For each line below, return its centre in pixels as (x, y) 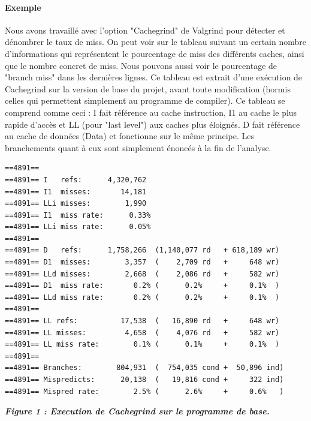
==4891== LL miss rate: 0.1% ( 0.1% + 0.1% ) (142, 345)
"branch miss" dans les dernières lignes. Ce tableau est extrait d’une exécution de (154, 77)
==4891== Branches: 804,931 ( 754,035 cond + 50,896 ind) (144, 368)
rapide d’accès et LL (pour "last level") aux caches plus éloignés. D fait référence (153, 124)
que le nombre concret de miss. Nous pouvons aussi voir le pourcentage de (141, 65)
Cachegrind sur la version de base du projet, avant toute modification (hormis (148, 88)
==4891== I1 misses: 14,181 (76, 192)
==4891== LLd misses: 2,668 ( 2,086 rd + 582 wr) (142, 274)
